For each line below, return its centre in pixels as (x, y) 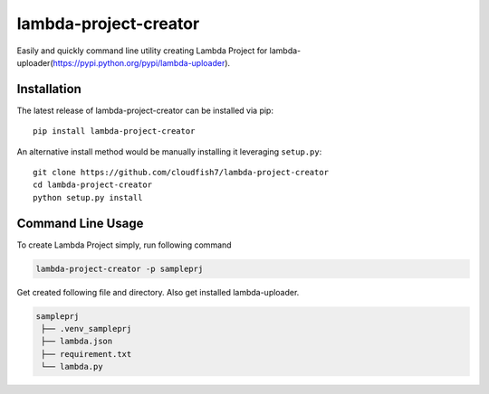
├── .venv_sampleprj (86, 329)
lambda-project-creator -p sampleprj (120, 268)
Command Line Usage (80, 223)
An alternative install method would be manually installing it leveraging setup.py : (169, 151)
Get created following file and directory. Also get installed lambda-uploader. (158, 292)
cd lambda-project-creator (93, 185)
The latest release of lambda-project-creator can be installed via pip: (145, 110)
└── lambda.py (72, 367)
